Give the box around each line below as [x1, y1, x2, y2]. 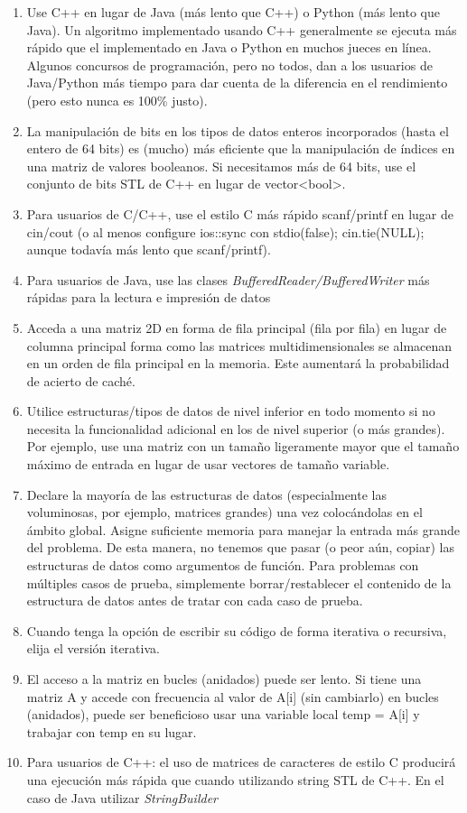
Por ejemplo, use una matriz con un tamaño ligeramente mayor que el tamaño [26, 437, 460, 456]
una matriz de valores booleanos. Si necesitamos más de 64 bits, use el [26, 156, 416, 175]
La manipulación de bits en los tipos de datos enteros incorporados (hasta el [26, 121, 449, 140]
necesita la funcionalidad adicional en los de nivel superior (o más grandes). [26, 419, 445, 438]
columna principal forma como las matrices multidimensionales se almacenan [26, 336, 453, 355]
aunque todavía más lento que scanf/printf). [26, 240, 271, 259]
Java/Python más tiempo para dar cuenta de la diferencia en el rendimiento [26, 73, 448, 92]
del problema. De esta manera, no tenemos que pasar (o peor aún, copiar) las [26, 538, 454, 557]
